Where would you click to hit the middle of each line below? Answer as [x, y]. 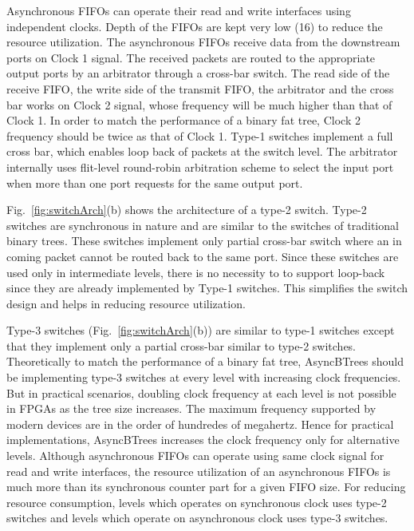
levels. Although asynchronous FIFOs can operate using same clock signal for [195, 456]
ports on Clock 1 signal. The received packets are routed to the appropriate [191, 57]
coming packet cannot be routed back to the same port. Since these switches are [203, 256]
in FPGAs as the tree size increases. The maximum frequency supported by [191, 408]
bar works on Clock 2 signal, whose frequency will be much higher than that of [199, 104]
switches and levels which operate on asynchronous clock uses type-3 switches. [197, 518]
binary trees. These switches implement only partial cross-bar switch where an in [204, 241]
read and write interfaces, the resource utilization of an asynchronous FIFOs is [199, 471]
